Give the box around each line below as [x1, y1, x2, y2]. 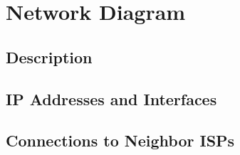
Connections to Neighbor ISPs [6, 129, 235, 151]
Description [6, 46, 93, 68]
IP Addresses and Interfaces [6, 87, 217, 109]
